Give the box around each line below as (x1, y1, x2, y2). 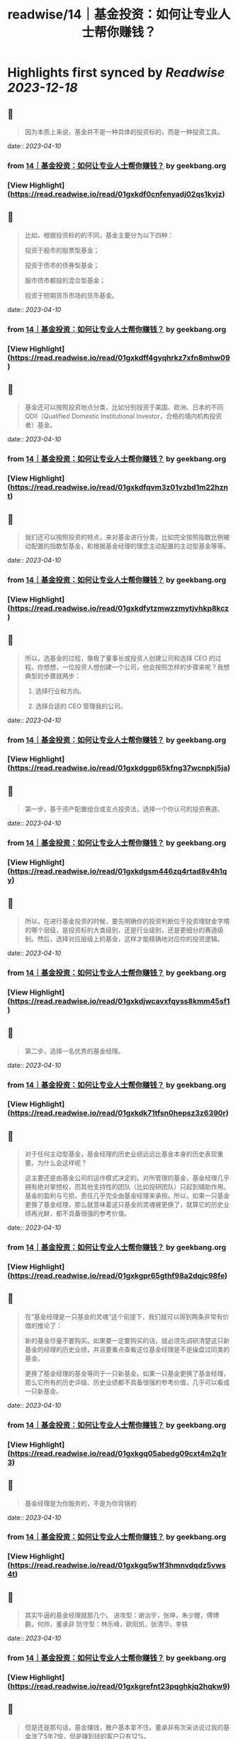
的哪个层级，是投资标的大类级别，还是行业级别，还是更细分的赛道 (24, 925, 217, 934)
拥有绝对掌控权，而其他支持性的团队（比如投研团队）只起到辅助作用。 (24, 1183, 230, 1191)
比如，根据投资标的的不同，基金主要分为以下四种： (24, 231, 174, 239)
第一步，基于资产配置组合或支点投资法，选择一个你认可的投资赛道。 (24, 805, 224, 813)
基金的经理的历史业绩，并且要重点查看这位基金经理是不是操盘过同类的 (24, 1345, 230, 1354)
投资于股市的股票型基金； (24, 245, 100, 254)
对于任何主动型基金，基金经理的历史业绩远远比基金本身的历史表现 (24, 1150, 217, 1159)
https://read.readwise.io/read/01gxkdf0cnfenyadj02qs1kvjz (10, 189, 222, 199)
